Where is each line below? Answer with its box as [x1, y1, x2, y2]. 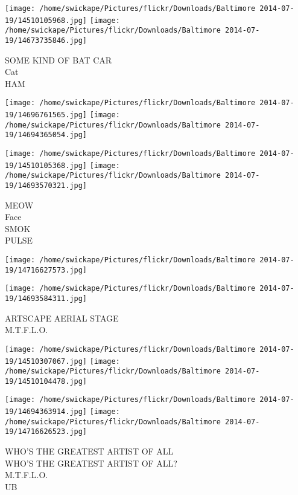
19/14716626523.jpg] [5, 427, 87, 436]
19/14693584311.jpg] [5, 294, 87, 303]
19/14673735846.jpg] [5, 36, 87, 45]
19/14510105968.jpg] [5, 16, 87, 25]
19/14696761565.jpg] [5, 111, 87, 120]
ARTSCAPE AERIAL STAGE [5, 311, 119, 324]
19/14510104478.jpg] [5, 377, 87, 386]
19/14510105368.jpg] [5, 161, 87, 170]
